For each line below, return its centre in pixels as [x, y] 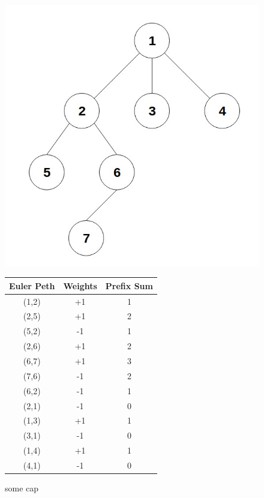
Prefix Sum [129, 285]
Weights [80, 285]
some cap [22, 488]
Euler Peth [32, 285]
